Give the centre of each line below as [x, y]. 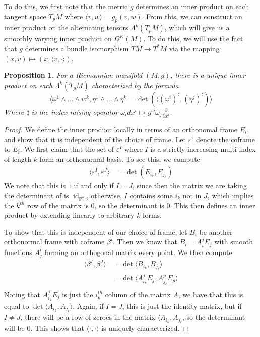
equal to [17, 306]
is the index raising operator [75, 111]
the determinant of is [37, 195]
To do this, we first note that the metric [66, 6]
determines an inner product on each [192, 6]
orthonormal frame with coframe [54, 242]
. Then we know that [145, 242]
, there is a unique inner [208, 75]
